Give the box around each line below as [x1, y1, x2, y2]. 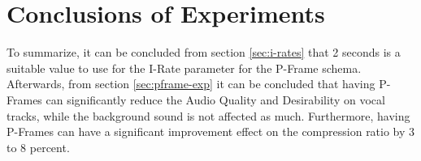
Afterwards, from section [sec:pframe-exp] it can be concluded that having [7, 75, 375, 92]
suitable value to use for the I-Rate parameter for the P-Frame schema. [7, 59, 362, 76]
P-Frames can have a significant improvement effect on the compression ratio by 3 [7, 123, 415, 140]
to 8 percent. [7, 138, 70, 155]
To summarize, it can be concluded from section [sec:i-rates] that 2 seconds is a [7, 44, 401, 61]
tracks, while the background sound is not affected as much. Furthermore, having [7, 107, 410, 124]
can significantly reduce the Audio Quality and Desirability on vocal [46, 91, 385, 108]
